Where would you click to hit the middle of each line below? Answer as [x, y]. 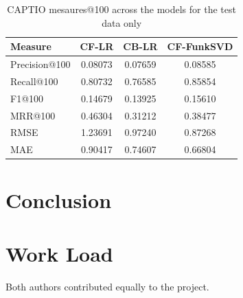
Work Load [59, 253]
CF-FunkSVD [200, 46]
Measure [31, 46]
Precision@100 [40, 64]
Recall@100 [34, 81]
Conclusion [59, 199]
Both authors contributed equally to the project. [107, 286]
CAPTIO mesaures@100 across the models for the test [121, 9]
